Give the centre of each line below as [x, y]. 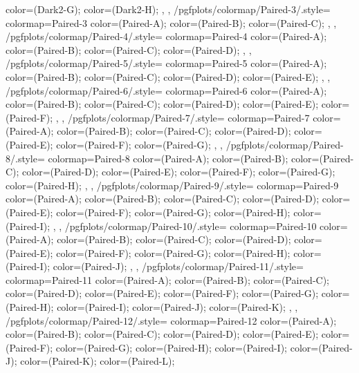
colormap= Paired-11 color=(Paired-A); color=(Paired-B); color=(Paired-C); [167, 279]
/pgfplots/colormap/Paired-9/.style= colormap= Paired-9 [218, 185]
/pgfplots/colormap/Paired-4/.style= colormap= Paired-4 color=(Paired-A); [166, 36]
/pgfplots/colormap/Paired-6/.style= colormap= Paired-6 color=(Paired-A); [166, 90]
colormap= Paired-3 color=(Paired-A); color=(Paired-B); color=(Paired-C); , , [171, 22]
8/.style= [25, 158]
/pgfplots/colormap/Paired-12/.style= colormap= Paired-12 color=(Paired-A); [171, 320]
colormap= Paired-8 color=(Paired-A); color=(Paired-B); [168, 158]
